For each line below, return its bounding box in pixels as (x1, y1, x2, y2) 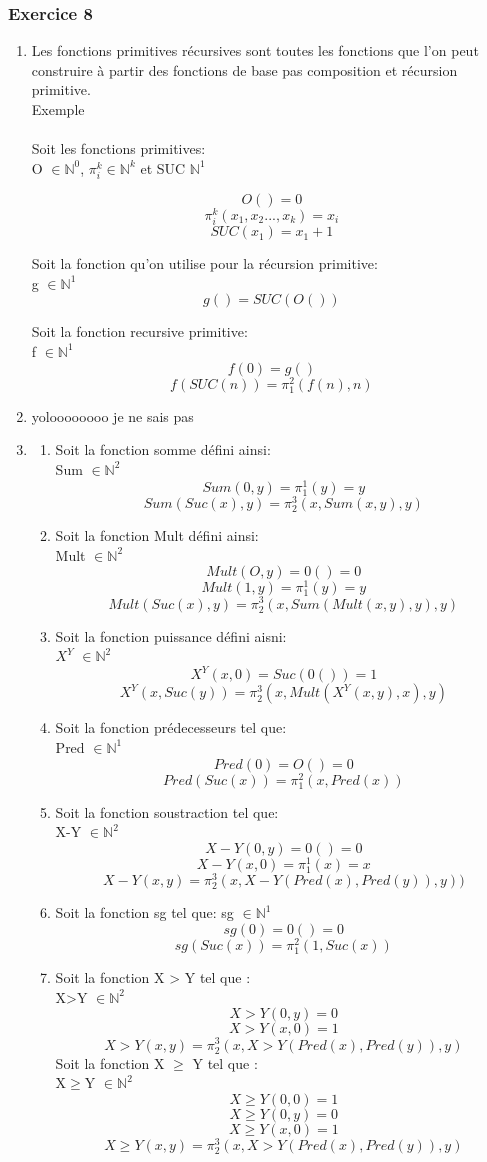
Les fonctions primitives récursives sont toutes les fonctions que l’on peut (31, 40, 479, 61)
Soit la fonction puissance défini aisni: (55, 625, 287, 646)
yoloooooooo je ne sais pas (31, 405, 194, 426)
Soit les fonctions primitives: (31, 138, 206, 159)
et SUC (140, 157, 186, 178)
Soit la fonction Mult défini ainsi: (55, 525, 259, 546)
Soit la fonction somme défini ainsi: (55, 439, 271, 460)
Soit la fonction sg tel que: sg (55, 902, 234, 923)
